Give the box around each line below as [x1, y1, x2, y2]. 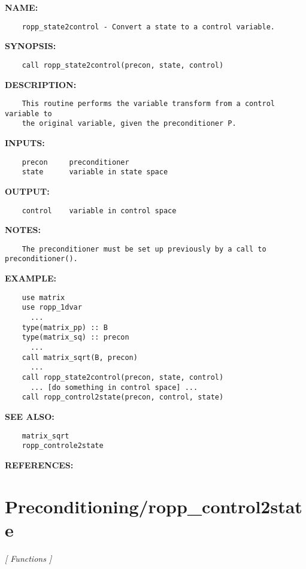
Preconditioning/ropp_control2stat [5, 494, 302, 518]
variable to [5, 109, 52, 118]
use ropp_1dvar [22, 303, 82, 312]
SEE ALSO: [5, 410, 54, 422]
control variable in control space [22, 206, 177, 215]
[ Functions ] [5, 552, 52, 564]
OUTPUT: [5, 184, 50, 197]
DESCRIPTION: [5, 78, 77, 90]
